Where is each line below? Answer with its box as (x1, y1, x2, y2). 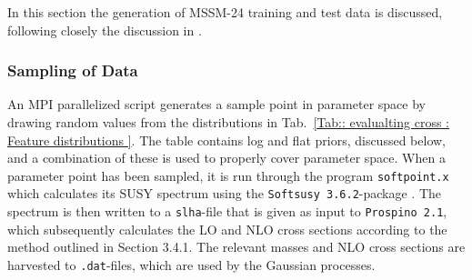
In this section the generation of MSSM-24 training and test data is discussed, (7, 3, 443, 21)
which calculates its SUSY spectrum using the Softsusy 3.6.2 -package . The (7, 184, 442, 203)
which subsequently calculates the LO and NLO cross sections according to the (7, 219, 447, 238)
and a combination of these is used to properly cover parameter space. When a (7, 148, 446, 167)
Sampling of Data (7, 59, 138, 82)
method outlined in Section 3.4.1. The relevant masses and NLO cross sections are (7, 237, 466, 256)
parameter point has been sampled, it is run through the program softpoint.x (7, 165, 449, 185)
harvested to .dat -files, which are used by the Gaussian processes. (7, 255, 376, 274)
